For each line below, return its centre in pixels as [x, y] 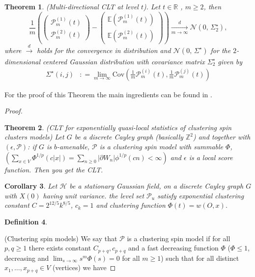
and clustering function [131, 205]
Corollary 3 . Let [31, 186]
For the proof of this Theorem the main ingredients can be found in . [108, 94]
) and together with [222, 137]
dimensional [22, 61]
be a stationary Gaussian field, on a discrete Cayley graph [156, 186]
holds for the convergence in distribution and [104, 50]
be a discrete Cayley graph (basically [129, 137]
